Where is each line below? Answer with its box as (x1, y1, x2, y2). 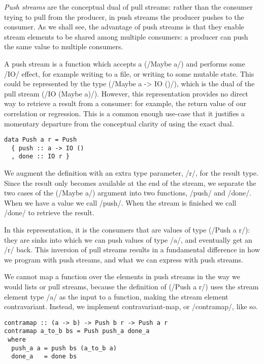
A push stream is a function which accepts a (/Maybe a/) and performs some (4, 58, 245, 69)
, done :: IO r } (11, 153, 70, 160)
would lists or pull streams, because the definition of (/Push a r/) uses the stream (4, 281, 259, 292)
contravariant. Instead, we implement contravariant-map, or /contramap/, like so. (4, 301, 258, 312)
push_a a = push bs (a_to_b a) (11, 344, 117, 352)
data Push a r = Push (4, 136, 77, 144)
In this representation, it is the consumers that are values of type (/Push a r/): (4, 224, 250, 235)
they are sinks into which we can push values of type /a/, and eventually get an (4, 234, 252, 245)
